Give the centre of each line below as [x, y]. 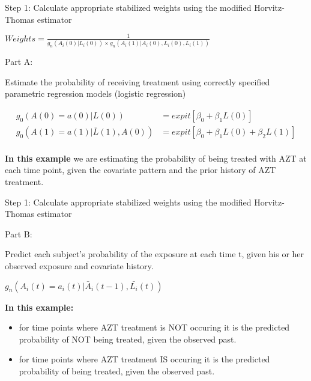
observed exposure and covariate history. [79, 266]
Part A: [19, 62]
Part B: [19, 233]
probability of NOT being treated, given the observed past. [128, 339]
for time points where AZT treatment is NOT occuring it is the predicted [154, 327]
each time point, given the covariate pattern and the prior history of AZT [140, 170]
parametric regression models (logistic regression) [95, 93]
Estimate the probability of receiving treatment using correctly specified [137, 81]
